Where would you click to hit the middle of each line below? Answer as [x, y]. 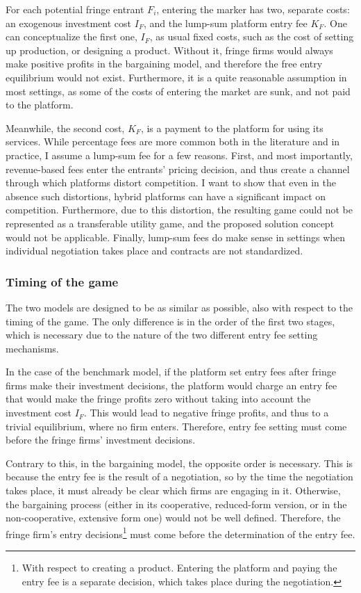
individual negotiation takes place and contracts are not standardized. [154, 251]
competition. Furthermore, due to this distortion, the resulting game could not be [179, 210]
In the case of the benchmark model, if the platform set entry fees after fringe [171, 372]
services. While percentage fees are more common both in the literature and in [173, 141]
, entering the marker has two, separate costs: [253, 9]
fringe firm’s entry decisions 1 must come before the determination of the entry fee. [180, 533]
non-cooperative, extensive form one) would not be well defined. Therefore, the [173, 518]
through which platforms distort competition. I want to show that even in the [171, 182]
